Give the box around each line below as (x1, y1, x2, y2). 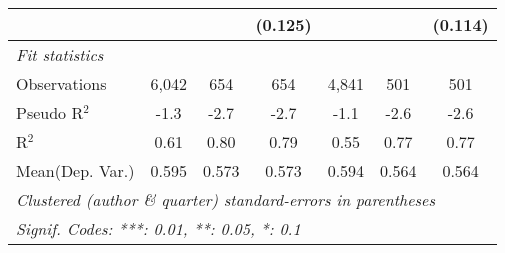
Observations (16, 72, 107, 95)
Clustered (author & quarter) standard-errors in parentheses (16, 188, 435, 211)
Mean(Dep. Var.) (16, 159, 135, 182)
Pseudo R (16, 101, 84, 124)
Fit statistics (16, 43, 104, 66)
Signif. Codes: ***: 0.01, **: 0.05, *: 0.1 (16, 217, 301, 240)
